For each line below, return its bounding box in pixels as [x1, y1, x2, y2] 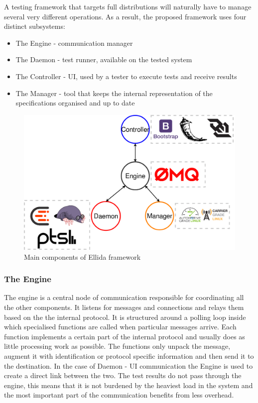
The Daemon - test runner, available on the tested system [15, 54, 192, 65]
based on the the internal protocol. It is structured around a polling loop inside [4, 311, 246, 322]
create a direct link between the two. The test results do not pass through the [4, 370, 242, 381]
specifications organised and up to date [15, 98, 135, 108]
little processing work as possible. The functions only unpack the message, [4, 341, 231, 351]
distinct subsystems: [4, 21, 65, 31]
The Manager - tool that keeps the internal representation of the [15, 88, 213, 98]
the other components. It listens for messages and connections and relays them [4, 302, 244, 312]
